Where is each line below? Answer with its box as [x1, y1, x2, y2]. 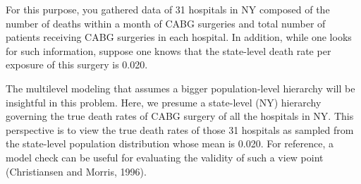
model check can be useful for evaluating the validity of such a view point [6, 149, 324, 164]
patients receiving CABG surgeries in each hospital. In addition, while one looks [6, 30, 352, 44]
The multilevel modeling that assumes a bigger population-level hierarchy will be [6, 80, 355, 95]
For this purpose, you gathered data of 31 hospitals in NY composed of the [6, 2, 330, 16]
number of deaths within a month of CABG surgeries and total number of [6, 16, 326, 30]
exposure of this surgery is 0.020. [6, 57, 148, 72]
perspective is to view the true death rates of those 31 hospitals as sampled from [6, 122, 354, 137]
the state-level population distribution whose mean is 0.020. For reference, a [6, 136, 334, 151]
